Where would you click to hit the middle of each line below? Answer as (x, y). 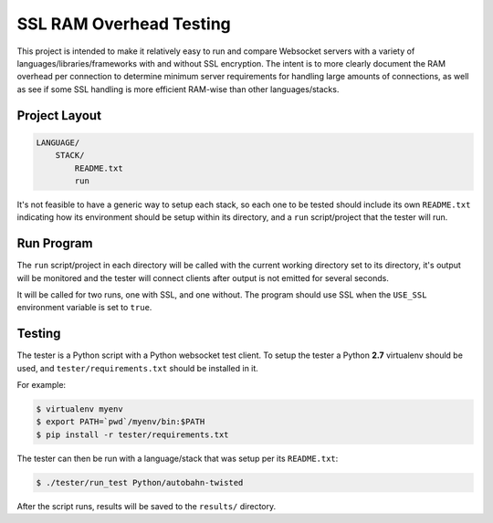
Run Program (55, 243)
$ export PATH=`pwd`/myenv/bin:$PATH (121, 422)
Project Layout (59, 115)
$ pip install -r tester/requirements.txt (132, 434)
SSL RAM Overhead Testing (124, 24)
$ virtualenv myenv (79, 409)
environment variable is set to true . (84, 308)
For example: (42, 385)
